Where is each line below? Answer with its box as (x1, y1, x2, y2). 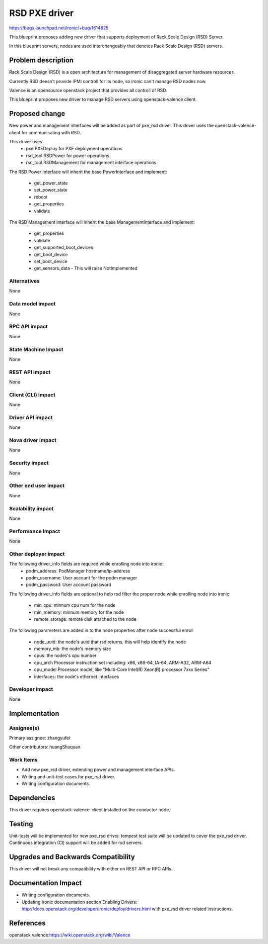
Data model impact (9, 300, 56, 307)
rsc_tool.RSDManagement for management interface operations (26, 160, 156, 166)
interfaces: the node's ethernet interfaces (34, 673, 119, 679)
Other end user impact (9, 482, 65, 489)
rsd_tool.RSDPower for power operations (26, 152, 109, 159)
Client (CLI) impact (9, 391, 56, 398)
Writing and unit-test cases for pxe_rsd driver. (21, 773, 116, 779)
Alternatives (9, 278, 40, 284)
